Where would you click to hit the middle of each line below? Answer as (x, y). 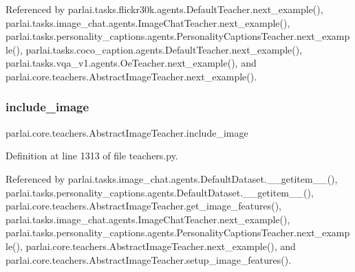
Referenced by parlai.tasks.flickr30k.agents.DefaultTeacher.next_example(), (164, 9)
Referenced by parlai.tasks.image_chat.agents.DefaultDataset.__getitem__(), (172, 178)
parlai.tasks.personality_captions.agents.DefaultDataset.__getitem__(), (160, 192)
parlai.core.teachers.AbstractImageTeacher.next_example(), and (161, 246)
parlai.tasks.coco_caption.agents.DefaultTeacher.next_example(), (164, 49)
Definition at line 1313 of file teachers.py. (92, 156)
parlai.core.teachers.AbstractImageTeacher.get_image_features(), (144, 206)
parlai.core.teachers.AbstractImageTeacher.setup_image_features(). (149, 259)
